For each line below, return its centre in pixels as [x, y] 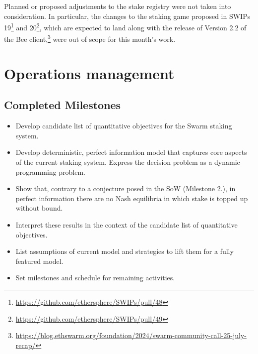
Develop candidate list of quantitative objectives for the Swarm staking [124, 126]
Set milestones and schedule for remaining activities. [95, 278]
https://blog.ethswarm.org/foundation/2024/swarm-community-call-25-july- [131, 335]
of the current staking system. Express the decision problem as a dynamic [128, 162]
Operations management [89, 73]
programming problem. [50, 172]
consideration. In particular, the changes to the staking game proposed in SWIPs [127, 16]
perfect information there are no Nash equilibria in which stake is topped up [132, 198]
